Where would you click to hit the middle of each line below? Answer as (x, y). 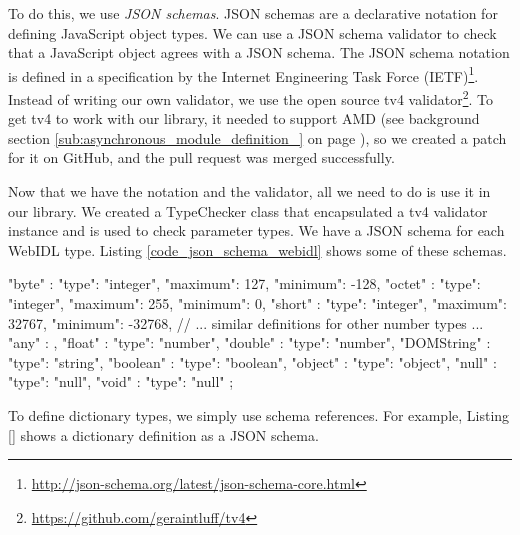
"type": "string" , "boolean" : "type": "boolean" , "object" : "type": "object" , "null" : (252, 361)
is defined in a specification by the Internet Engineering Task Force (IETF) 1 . (243, 74)
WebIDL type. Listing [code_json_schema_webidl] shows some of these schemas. (257, 249)
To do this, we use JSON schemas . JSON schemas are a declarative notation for (253, 13)
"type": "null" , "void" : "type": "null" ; (121, 381)
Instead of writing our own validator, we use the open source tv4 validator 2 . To (250, 97)
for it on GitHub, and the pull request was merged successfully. (201, 157)
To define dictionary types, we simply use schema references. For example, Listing (259, 415)
